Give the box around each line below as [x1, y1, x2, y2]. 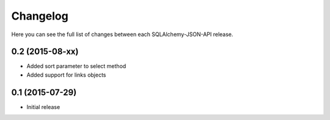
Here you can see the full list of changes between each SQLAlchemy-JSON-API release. [11, 31, 233, 38]
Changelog [11, 9, 68, 23]
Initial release [26, 103, 61, 110]
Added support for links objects [26, 71, 106, 78]
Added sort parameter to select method [26, 62, 127, 70]
